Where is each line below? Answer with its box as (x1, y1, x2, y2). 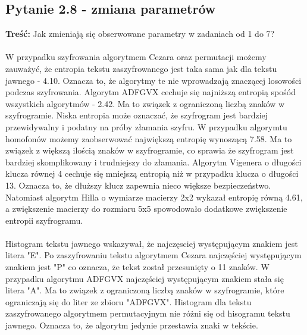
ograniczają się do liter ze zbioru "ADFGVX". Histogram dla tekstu (5, 295, 252, 308)
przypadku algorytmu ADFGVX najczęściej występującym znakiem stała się (5, 272, 284, 284)
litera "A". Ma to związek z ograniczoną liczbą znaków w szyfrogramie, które (5, 284, 284, 296)
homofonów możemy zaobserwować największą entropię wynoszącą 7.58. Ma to (5, 132, 292, 145)
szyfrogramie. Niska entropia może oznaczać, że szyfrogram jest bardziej (5, 109, 268, 121)
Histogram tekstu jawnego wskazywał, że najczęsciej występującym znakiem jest (5, 237, 298, 249)
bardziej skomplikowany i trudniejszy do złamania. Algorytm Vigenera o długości (5, 155, 302, 168)
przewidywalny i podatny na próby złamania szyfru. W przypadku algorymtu (5, 120, 287, 133)
